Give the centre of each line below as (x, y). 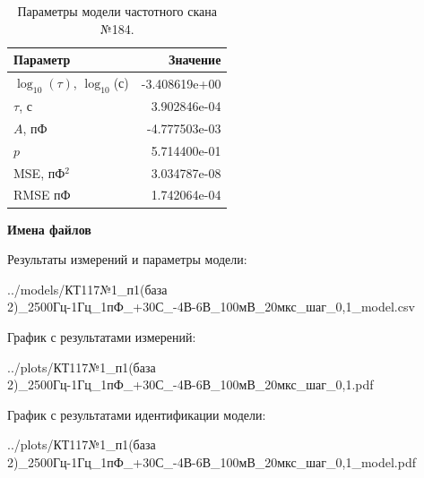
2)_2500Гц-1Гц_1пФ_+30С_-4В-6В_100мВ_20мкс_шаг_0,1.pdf (190, 384)
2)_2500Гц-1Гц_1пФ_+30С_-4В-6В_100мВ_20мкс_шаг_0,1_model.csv (211, 307)
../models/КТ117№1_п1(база (87, 289)
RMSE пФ (42, 195)
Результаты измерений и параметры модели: (127, 259)
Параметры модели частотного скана (117, 11)
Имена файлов (49, 229)
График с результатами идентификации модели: (137, 414)
